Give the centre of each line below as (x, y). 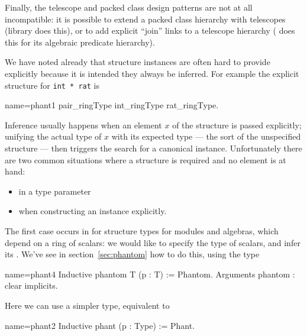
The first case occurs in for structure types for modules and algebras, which (142, 230)
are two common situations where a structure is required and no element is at (146, 159)
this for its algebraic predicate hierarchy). (80, 42)
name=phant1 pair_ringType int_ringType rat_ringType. (112, 105)
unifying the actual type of (53, 136)
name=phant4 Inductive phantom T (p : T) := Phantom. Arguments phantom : (150, 274)
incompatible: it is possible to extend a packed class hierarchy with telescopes (145, 19)
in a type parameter (55, 191)
